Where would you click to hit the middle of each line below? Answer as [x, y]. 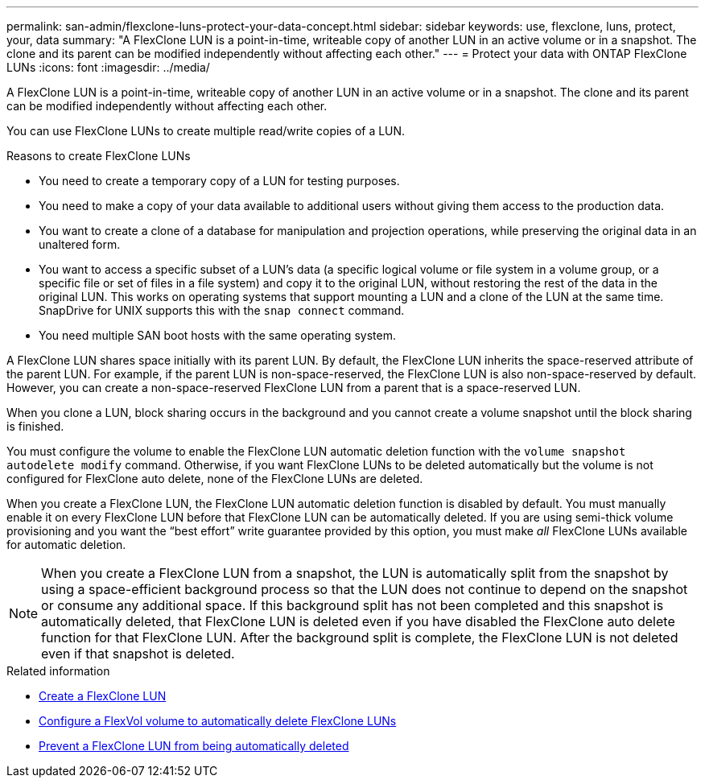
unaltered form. [80, 244]
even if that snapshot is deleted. [138, 654]
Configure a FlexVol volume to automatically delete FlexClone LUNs [218, 721]
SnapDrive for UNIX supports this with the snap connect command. [222, 310]
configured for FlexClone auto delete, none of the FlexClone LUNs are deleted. [215, 479]
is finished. [35, 426]
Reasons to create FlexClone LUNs [99, 156]
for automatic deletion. [66, 545]
